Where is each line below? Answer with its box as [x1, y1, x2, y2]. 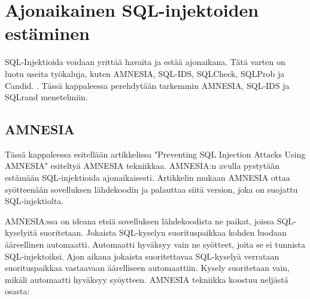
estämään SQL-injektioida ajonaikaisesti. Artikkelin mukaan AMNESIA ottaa [5, 171, 290, 184]
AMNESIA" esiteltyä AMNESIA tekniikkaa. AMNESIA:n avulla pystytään [5, 159, 280, 172]
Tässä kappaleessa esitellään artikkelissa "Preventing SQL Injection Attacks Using [5, 147, 306, 160]
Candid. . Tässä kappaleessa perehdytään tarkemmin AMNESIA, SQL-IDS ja [5, 79, 290, 91]
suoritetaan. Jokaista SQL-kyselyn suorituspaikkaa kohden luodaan [39, 226, 287, 239]
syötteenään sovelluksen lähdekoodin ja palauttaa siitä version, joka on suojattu [5, 183, 298, 195]
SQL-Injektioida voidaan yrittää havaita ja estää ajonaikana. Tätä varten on [5, 56, 285, 68]
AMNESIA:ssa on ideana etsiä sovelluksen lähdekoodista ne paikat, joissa [5, 214, 274, 227]
